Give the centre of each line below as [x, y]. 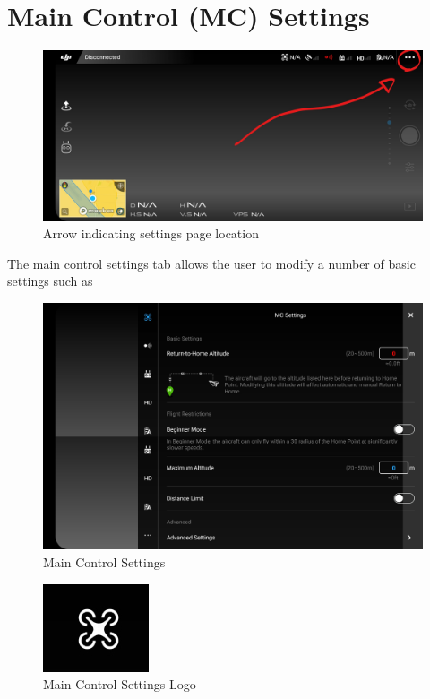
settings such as [50, 281]
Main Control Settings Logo [120, 684]
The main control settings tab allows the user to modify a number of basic [211, 263]
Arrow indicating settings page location [151, 233]
